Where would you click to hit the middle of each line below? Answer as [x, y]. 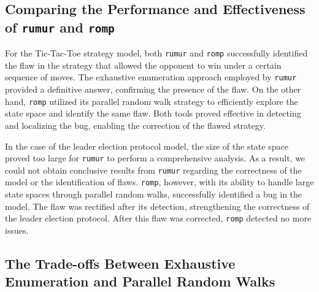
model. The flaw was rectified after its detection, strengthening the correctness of [157, 206]
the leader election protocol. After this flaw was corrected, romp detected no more [158, 218]
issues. [17, 230]
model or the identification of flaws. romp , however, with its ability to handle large [159, 182]
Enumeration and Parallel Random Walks [140, 281]
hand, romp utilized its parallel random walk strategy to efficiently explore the [152, 101]
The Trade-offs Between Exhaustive [120, 263]
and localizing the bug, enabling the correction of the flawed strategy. [135, 125]
